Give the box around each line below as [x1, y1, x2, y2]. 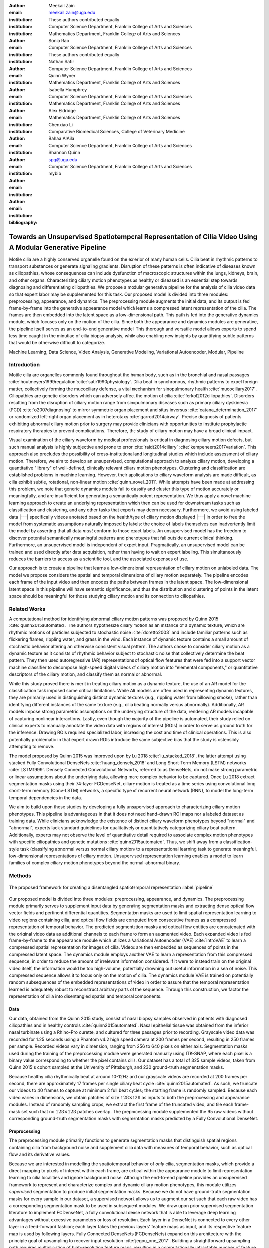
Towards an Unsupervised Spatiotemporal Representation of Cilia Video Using [9, 232, 258, 241]
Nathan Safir [48, 59, 75, 65]
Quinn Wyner [48, 72, 76, 78]
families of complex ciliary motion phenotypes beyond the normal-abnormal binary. [9, 860, 180, 866]
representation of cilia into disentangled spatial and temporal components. [9, 993, 162, 999]
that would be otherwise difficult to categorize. [9, 340, 106, 346]
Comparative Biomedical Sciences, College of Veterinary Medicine [48, 129, 185, 135]
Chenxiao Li [48, 121, 73, 127]
